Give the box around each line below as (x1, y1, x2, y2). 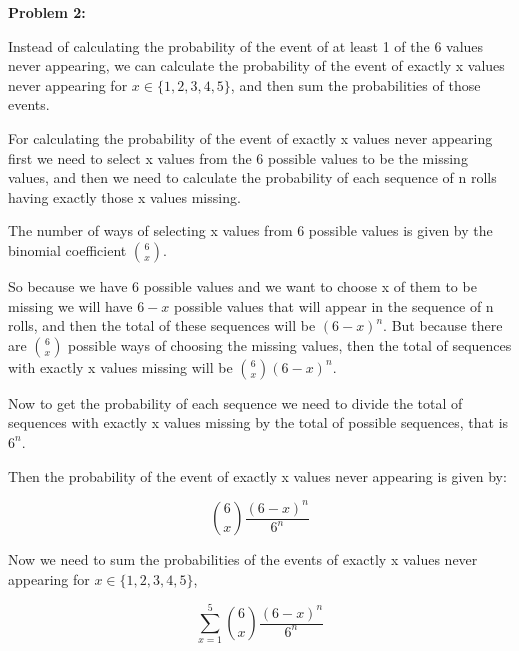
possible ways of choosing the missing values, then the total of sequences (68, 334, 512, 355)
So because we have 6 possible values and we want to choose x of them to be (8, 275, 477, 296)
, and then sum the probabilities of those (230, 74, 481, 95)
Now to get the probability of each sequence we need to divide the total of (8, 392, 463, 413)
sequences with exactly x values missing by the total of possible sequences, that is (8, 412, 509, 433)
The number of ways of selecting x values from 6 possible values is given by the (8, 220, 493, 241)
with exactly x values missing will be (8, 356, 233, 377)
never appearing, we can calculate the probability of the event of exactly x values (8, 55, 505, 76)
